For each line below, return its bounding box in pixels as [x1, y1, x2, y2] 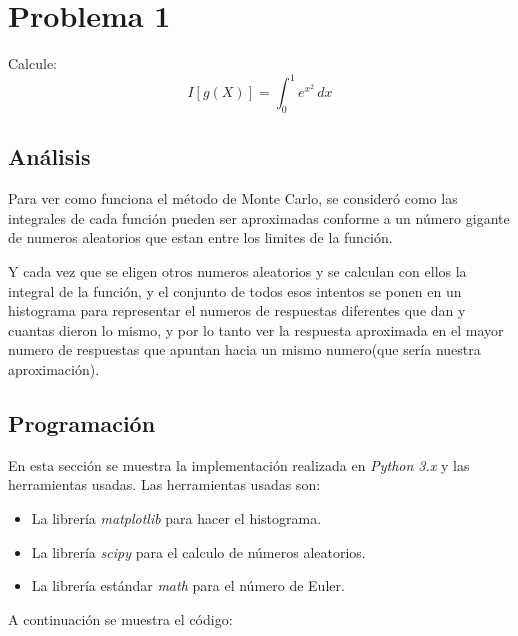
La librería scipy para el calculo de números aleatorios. [31, 541, 366, 562]
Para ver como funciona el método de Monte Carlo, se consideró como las [8, 188, 458, 209]
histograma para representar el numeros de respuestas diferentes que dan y [8, 300, 466, 321]
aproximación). [8, 358, 100, 379]
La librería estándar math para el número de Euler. [31, 575, 345, 596]
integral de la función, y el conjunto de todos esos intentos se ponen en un [8, 280, 462, 301]
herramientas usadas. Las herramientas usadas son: [8, 474, 321, 495]
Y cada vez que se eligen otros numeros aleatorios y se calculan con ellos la [8, 261, 467, 281]
